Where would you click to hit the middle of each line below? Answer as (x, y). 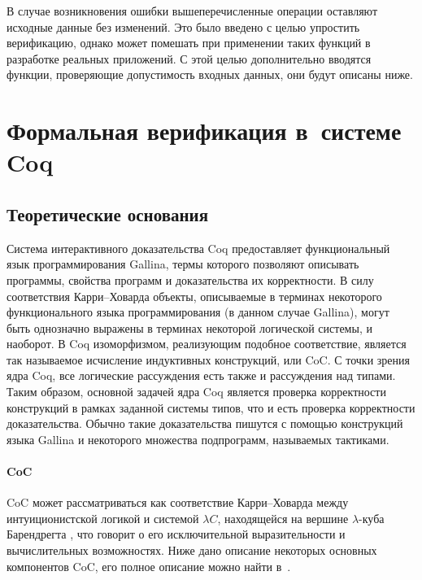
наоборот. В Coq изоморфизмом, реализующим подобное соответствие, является (207, 344)
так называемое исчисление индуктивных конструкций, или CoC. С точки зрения (208, 359)
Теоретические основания (108, 214)
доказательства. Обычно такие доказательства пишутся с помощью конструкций (205, 423)
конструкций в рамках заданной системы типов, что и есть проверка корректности (211, 407)
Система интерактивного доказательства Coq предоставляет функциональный (198, 248)
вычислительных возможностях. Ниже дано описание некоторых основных (192, 550)
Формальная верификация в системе (204, 131)
